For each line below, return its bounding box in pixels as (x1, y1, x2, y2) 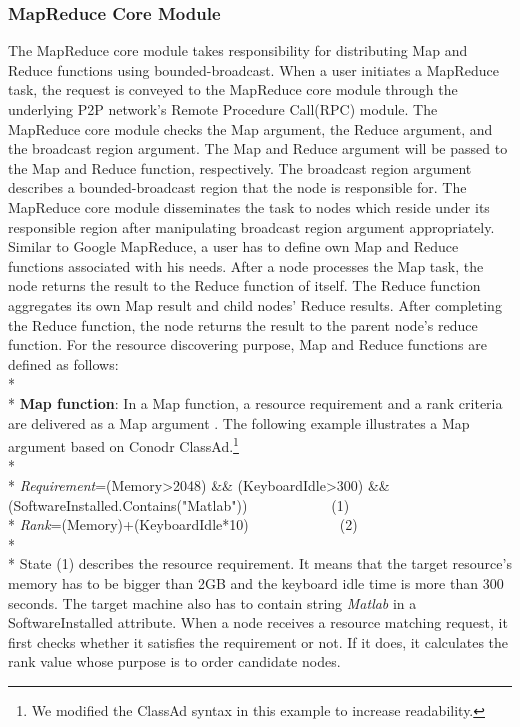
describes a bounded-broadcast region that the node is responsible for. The (8, 177, 467, 198)
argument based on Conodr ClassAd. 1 (8, 433, 239, 456)
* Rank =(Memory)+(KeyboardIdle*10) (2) (8, 514, 358, 535)
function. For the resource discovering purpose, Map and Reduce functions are (8, 334, 487, 355)
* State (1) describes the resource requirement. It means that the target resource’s (8, 553, 512, 574)
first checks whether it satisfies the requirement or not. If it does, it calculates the (8, 631, 509, 652)
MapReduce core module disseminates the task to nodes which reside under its (8, 196, 490, 217)
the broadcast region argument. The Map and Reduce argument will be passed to (8, 138, 508, 159)
